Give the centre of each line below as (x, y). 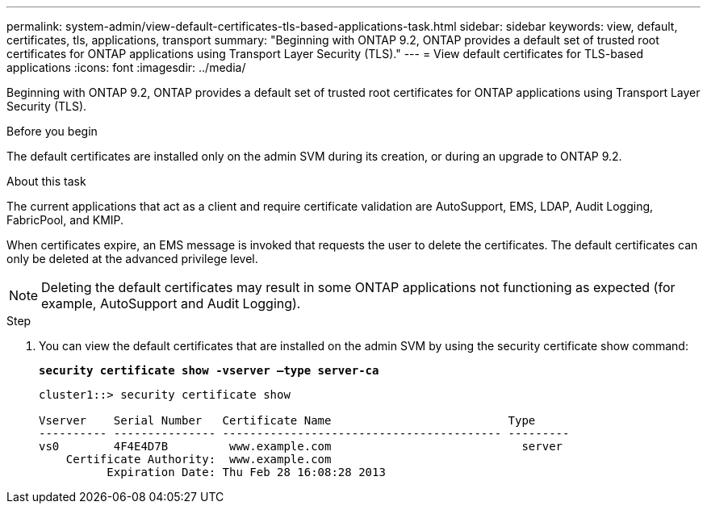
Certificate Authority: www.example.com (199, 459)
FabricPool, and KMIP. (65, 220)
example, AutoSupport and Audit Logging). (171, 303)
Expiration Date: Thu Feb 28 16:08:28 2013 (246, 472)
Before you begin (52, 131)
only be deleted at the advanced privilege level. (132, 259)
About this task (46, 181)
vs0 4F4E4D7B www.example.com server (301, 446)
